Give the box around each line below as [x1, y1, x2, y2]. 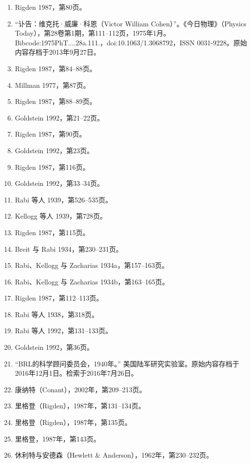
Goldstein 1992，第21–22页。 [15, 112, 104, 122]
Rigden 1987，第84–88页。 [15, 63, 97, 73]
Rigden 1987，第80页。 [15, 2, 86, 12]
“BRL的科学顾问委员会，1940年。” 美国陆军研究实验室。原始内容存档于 [15, 358, 239, 368]
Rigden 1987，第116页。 [15, 161, 90, 172]
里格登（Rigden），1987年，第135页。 [15, 417, 132, 427]
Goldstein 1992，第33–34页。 [15, 178, 104, 188]
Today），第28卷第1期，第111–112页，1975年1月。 [15, 28, 170, 38]
